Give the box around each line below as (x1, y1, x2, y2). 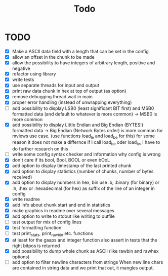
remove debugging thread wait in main (12, 94, 93, 100)
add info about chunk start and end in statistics (12, 202, 111, 208)
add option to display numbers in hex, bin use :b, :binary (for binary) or (12, 179, 160, 185)
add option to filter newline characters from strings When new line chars (12, 259, 163, 265)
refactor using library (12, 71, 56, 77)
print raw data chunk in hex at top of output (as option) (12, 88, 127, 94)
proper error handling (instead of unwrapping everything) (12, 99, 132, 105)
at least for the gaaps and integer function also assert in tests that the (12, 236, 157, 243)
